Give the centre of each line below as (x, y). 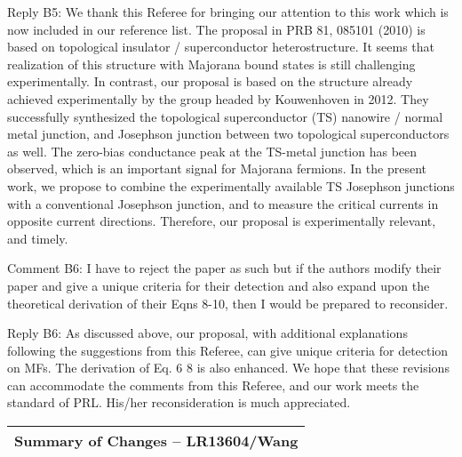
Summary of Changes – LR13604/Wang (156, 441)
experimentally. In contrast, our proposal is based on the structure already (210, 81)
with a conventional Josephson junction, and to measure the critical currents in (223, 203)
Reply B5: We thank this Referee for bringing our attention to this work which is (228, 12)
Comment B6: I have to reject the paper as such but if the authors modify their (224, 268)
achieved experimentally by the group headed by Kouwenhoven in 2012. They (218, 98)
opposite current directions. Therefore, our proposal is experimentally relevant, (222, 221)
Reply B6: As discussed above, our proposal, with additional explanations (207, 333)
